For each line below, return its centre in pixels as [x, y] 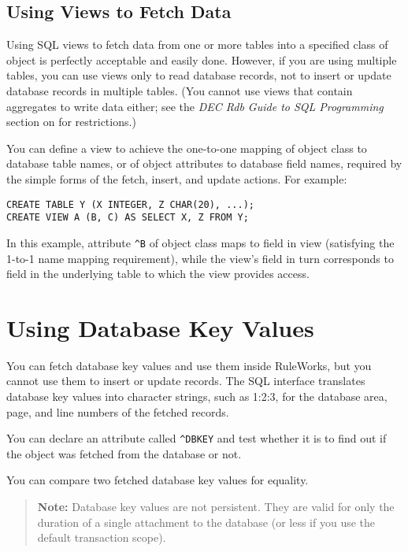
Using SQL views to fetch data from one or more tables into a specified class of [197, 44]
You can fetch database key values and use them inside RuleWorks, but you [189, 365]
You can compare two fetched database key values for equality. [158, 480]
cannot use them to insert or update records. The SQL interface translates [186, 381]
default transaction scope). [102, 537]
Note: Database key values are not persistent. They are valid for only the [216, 507]
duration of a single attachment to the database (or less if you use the [206, 522]
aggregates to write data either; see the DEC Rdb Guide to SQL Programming [195, 106]
